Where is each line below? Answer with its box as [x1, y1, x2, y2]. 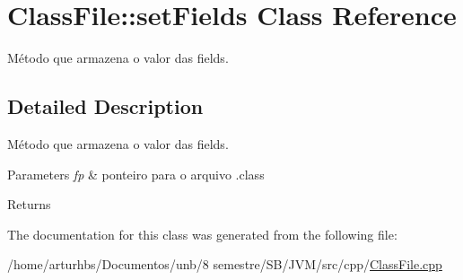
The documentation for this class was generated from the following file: [7, 224, 397, 243]
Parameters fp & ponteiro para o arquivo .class [7, 164, 265, 183]
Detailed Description [7, 92, 204, 120]
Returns [7, 195, 51, 214]
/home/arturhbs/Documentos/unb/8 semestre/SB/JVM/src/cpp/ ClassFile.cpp [7, 255, 442, 274]
